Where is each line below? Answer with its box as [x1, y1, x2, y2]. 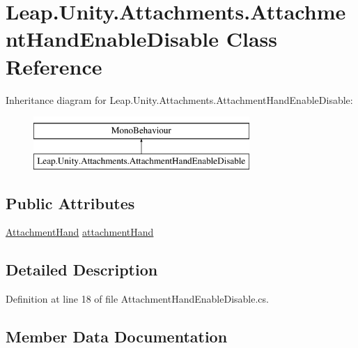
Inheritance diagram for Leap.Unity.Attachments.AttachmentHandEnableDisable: [6, 92, 353, 107]
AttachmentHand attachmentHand [6, 225, 154, 239]
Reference [6, 52, 102, 80]
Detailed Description [6, 259, 158, 280]
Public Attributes [6, 192, 135, 213]
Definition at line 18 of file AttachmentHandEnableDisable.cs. [6, 292, 269, 306]
